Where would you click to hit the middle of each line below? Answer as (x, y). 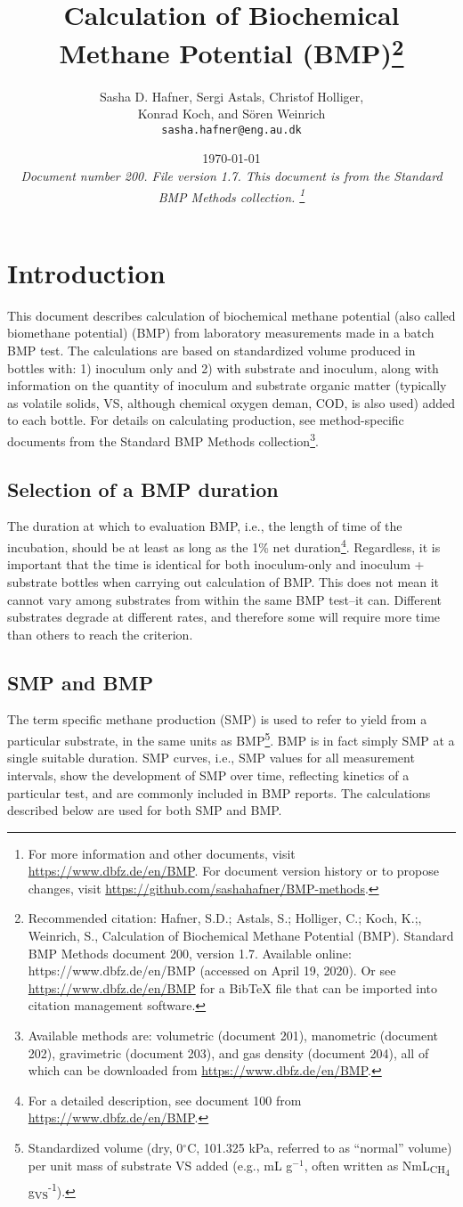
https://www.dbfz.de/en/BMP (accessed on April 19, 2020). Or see (212, 970)
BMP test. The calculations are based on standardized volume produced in (211, 351)
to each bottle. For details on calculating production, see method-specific (206, 420)
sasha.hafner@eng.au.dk (231, 130)
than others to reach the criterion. (100, 634)
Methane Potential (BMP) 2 (231, 51)
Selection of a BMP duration (143, 489)
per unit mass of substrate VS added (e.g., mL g (160, 1165)
